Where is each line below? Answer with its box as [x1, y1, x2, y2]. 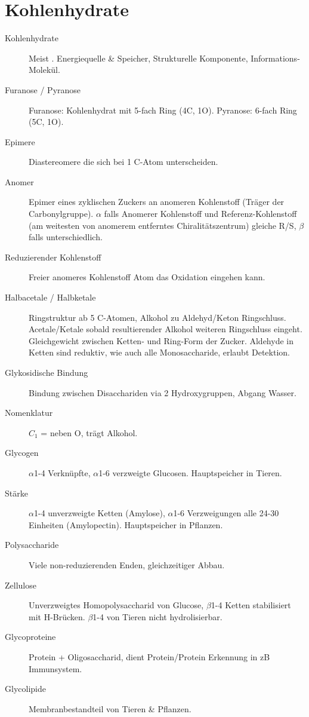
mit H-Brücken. [29, 610, 85, 623]
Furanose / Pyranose [5, 83, 81, 96]
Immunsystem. [29, 662, 82, 675]
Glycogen [5, 446, 39, 459]
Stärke [5, 486, 28, 499]
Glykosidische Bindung [5, 366, 88, 378]
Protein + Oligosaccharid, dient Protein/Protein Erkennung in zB [29, 650, 270, 663]
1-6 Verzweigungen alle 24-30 [173, 507, 279, 519]
